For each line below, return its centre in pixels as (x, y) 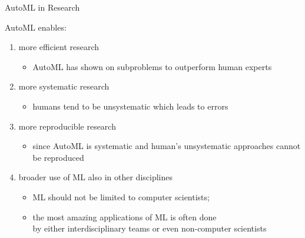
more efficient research (59, 47)
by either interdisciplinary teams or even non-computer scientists (150, 228)
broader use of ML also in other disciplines (95, 177)
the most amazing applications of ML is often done (125, 216)
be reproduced (58, 157)
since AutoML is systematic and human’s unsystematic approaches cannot (167, 146)
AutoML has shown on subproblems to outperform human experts (152, 66)
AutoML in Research (42, 7)
